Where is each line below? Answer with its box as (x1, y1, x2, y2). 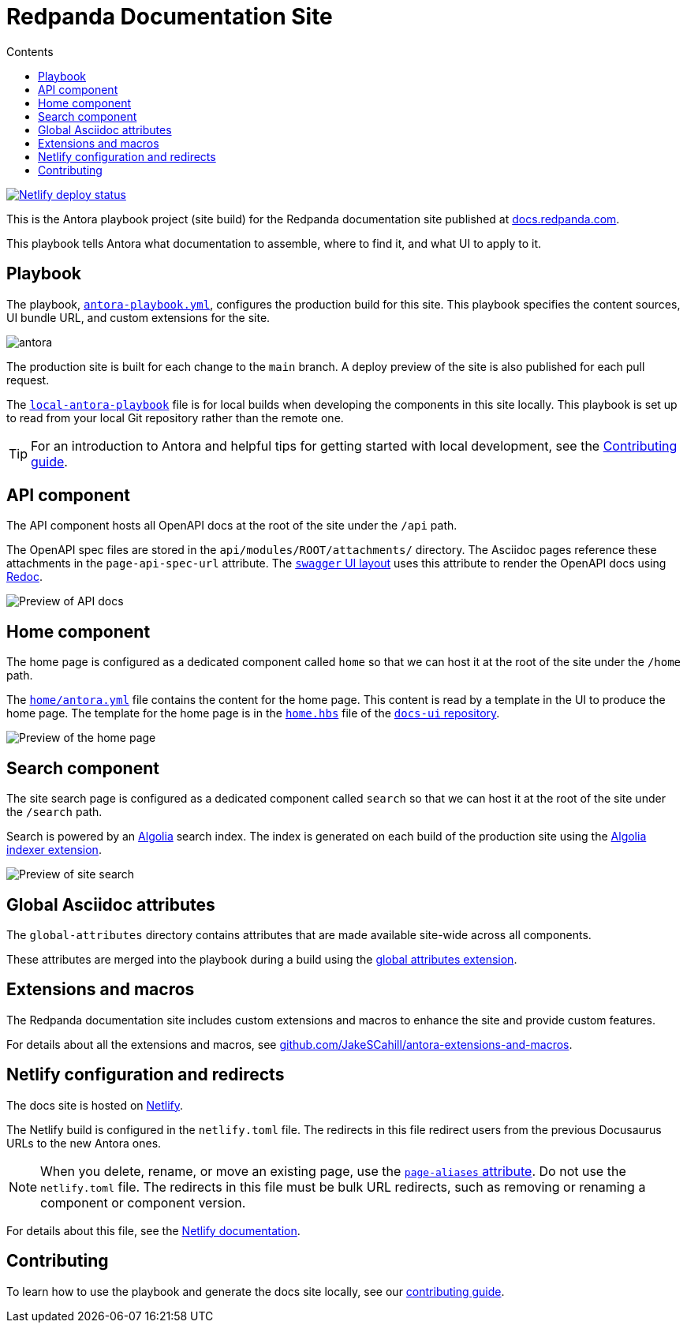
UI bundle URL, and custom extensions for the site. (6, 310, 271, 324)
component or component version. (40, 1194, 246, 1211)
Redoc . (6, 570, 43, 584)
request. (6, 372, 50, 387)
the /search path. (6, 805, 103, 819)
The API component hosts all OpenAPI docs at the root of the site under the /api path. (6, 518, 457, 533)
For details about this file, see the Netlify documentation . (6, 1223, 301, 1237)
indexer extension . (6, 843, 102, 857)
